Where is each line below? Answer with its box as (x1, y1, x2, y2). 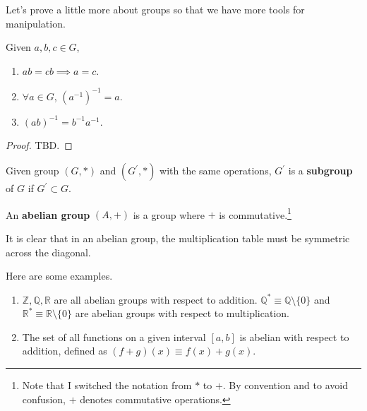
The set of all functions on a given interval (22, 329, 206, 344)
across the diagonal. (6, 244, 91, 259)
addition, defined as (22, 343, 107, 358)
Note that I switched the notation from (22, 378, 192, 393)
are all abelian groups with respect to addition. (54, 292, 258, 306)
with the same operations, (160, 163, 272, 178)
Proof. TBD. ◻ (6, 138, 73, 153)
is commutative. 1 (219, 205, 291, 222)
